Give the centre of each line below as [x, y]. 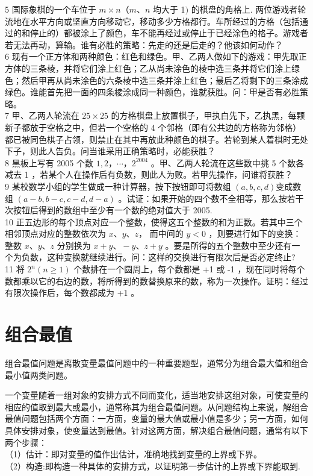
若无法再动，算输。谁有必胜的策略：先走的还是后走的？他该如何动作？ [144, 44]
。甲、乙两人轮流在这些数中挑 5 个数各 [228, 162]
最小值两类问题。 [39, 374]
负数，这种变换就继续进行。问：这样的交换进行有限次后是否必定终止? [158, 257]
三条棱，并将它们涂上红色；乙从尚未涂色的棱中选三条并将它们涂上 [160, 68]
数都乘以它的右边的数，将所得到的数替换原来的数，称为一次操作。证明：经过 [156, 280]
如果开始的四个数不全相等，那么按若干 [228, 198]
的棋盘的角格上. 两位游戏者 [244, 9]
